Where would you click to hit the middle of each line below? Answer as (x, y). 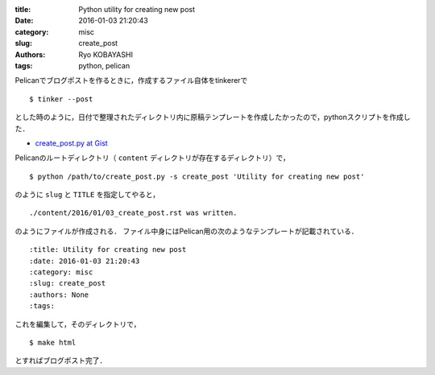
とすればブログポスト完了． (61, 361)
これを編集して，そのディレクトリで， (78, 324)
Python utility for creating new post (137, 9)
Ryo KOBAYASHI (106, 54)
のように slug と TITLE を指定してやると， (87, 195)
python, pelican (104, 65)
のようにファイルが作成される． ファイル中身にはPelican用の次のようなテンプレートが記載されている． (186, 231)
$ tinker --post (61, 99)
